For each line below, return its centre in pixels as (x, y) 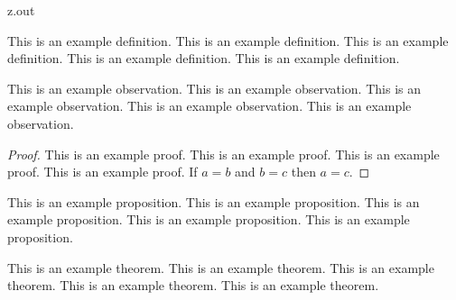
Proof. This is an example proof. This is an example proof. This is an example (223, 154)
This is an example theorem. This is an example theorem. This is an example (221, 267)
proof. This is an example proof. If (102, 172)
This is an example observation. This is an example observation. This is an (214, 88)
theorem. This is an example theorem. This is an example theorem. (193, 285)
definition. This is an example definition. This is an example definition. (204, 58)
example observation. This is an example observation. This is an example (209, 106)
